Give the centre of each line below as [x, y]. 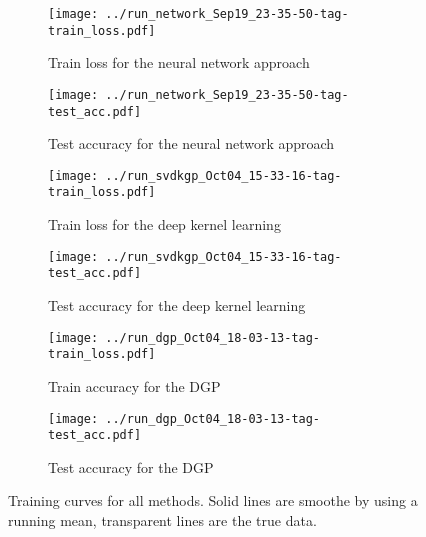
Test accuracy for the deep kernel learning [177, 305]
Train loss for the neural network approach [179, 62]
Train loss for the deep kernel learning [164, 224]
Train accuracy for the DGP [134, 385]
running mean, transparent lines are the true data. [162, 520]
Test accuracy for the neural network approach [191, 143]
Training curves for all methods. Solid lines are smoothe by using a [213, 500]
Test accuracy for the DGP [131, 466]
